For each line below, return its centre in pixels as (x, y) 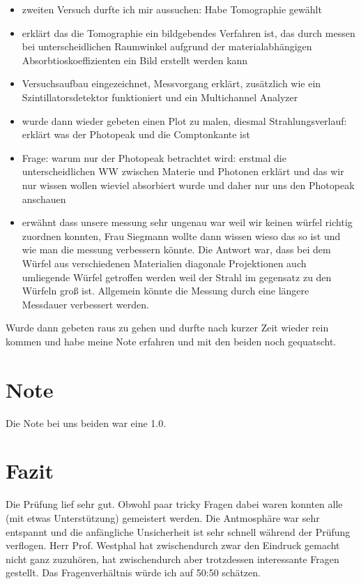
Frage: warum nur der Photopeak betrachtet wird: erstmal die (154, 157)
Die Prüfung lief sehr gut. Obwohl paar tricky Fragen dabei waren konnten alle (174, 504)
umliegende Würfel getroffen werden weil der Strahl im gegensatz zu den (177, 277)
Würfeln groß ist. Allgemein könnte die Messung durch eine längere (166, 291)
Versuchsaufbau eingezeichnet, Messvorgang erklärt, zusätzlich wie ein (171, 83)
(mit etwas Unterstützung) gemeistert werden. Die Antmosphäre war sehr (163, 517)
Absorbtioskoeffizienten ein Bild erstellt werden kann (135, 60)
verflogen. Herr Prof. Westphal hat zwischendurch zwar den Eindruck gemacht (173, 545)
